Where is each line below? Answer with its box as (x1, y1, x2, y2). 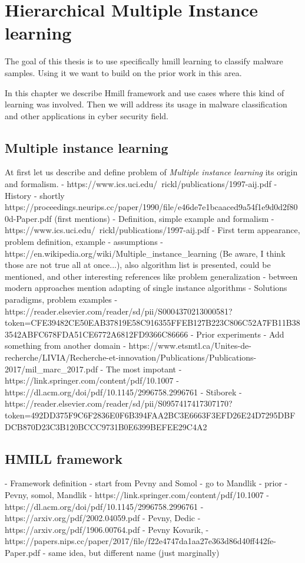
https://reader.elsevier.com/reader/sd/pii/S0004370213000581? (5, 305, 233, 317)
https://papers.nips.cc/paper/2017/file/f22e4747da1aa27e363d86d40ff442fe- (5, 535, 276, 547)
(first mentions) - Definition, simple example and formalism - (54, 212, 274, 224)
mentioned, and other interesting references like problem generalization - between (5, 270, 298, 282)
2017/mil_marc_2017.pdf (5, 362, 98, 375)
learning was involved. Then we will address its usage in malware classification (5, 98, 287, 110)
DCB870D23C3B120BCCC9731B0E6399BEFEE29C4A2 (5, 420, 207, 433)
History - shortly (5, 189, 65, 201)
